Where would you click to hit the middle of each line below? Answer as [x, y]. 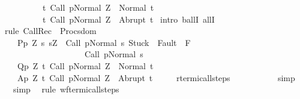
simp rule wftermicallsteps [66, 89]
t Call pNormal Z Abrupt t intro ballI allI [128, 19]
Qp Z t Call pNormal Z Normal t [85, 65]
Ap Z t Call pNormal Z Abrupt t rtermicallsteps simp [156, 77]
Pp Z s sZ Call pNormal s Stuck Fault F [104, 42]
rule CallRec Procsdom [50, 31]
